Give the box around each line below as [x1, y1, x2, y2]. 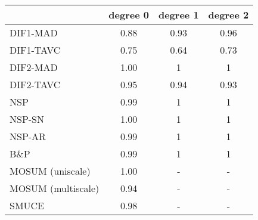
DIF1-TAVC [10, 43, 61, 57]
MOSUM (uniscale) [10, 164, 91, 178]
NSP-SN [10, 112, 45, 126]
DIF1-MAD [10, 26, 58, 39]
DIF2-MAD [10, 60, 58, 74]
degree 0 [108, 8, 149, 21]
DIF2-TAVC [10, 78, 61, 91]
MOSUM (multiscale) [10, 181, 100, 195]
